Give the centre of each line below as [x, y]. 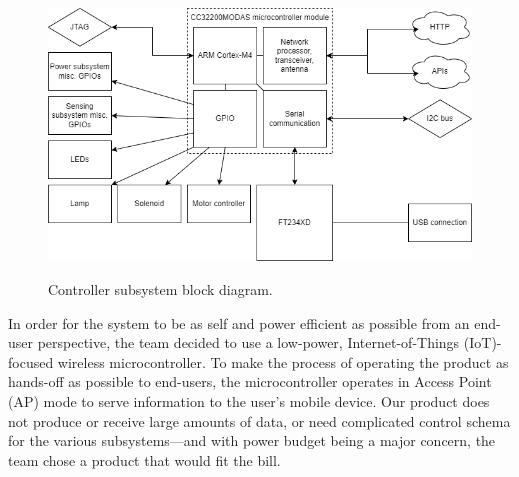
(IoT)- [482, 342]
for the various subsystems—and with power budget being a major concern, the [252, 440]
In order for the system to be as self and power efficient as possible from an [239, 322]
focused [31, 361]
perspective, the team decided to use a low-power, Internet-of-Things [248, 342]
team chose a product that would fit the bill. [144, 459]
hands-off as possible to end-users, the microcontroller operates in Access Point [250, 381]
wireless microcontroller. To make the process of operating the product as [283, 361]
